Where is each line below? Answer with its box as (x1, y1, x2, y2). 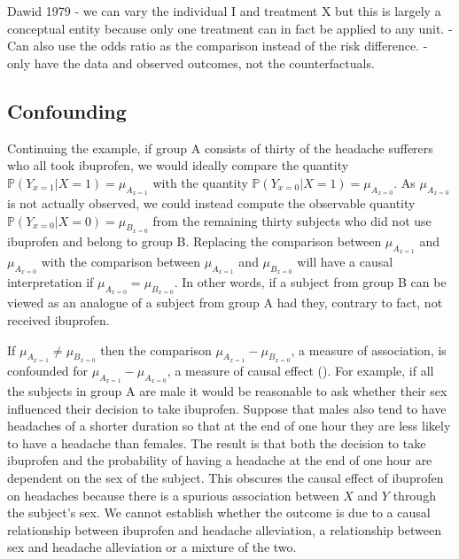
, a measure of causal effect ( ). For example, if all (167, 361, 434, 379)
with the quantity (152, 173, 248, 191)
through (393, 485, 436, 504)
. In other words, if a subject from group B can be (174, 273, 447, 291)
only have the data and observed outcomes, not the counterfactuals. (7, 53, 375, 72)
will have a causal (297, 252, 393, 270)
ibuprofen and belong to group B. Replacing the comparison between (7, 231, 382, 250)
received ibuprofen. (7, 310, 110, 329)
